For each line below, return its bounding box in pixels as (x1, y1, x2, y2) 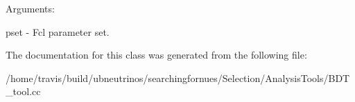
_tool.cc (6, 84, 41, 99)
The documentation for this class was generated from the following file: (6, 48, 307, 62)
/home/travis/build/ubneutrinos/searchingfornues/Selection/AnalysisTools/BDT (6, 70, 350, 85)
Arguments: (6, 1, 55, 15)
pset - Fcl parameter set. (6, 24, 110, 39)
